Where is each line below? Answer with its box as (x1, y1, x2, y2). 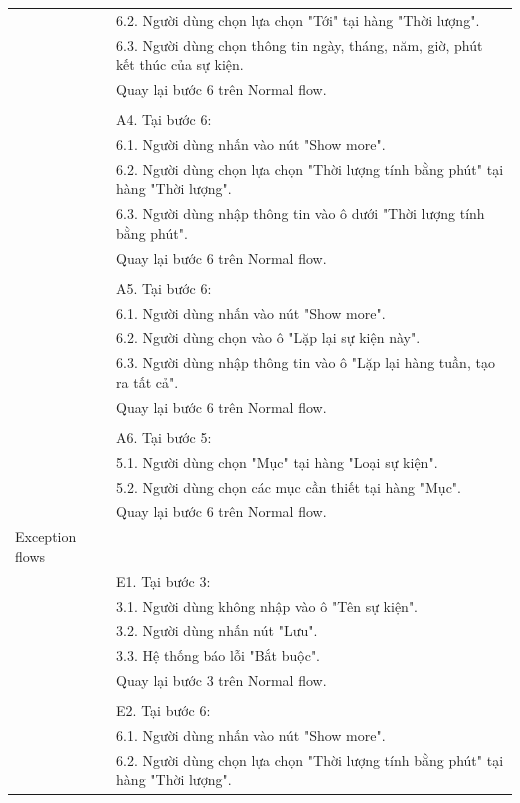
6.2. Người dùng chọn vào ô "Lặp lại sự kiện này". (116, 327, 421, 348)
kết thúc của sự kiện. (116, 54, 244, 75)
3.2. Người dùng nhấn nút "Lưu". (116, 620, 318, 641)
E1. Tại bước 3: (116, 570, 211, 591)
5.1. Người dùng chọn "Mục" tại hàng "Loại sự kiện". (116, 451, 438, 472)
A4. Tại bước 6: (116, 109, 212, 130)
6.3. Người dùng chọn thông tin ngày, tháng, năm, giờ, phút (116, 34, 483, 55)
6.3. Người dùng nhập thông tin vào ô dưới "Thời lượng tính (116, 203, 485, 224)
